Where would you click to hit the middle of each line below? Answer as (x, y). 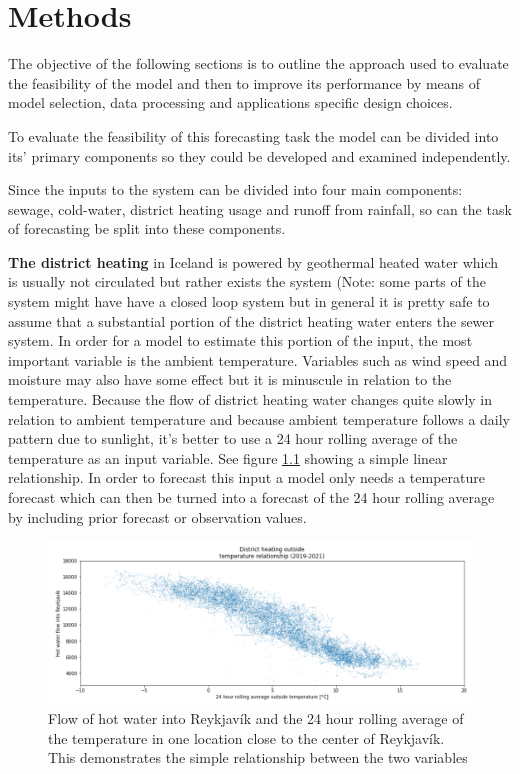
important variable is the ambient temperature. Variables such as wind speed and (258, 359)
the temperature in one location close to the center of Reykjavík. (246, 737)
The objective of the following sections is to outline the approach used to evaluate (258, 63)
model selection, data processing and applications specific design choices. (230, 102)
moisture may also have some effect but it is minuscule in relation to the (230, 379)
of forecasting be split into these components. (147, 228)
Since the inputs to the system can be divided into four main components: (235, 189)
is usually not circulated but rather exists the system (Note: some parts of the (247, 281)
